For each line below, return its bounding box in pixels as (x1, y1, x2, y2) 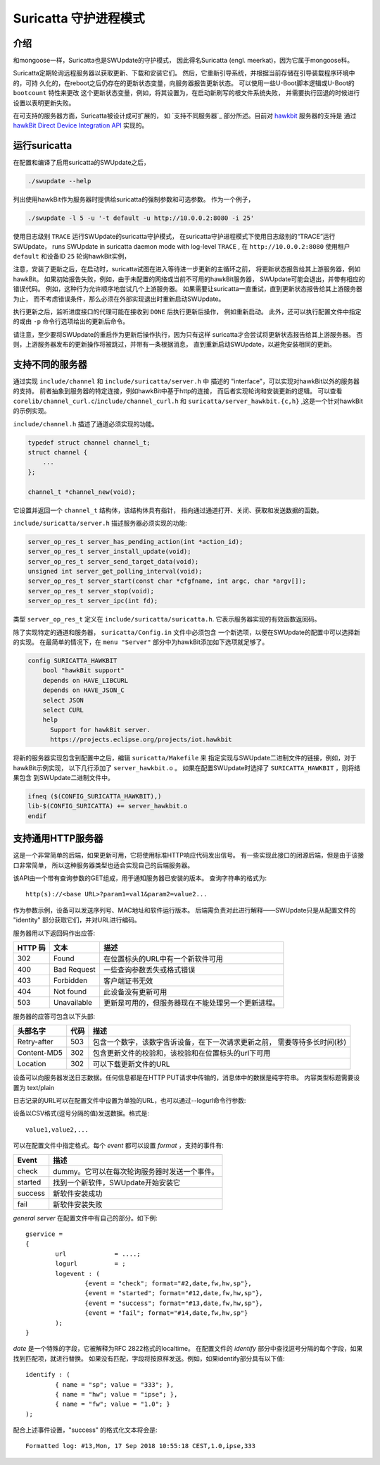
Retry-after (17, 1037, 54, 1046)
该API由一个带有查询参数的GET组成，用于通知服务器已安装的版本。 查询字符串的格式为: (13, 874, 267, 882)
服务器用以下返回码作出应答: (13, 929, 96, 937)
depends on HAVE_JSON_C (42, 686, 125, 694)
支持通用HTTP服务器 (13, 832, 103, 845)
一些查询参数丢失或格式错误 (103, 965, 196, 975)
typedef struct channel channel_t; (27, 438, 151, 447)
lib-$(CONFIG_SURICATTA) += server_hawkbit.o (27, 802, 188, 810)
